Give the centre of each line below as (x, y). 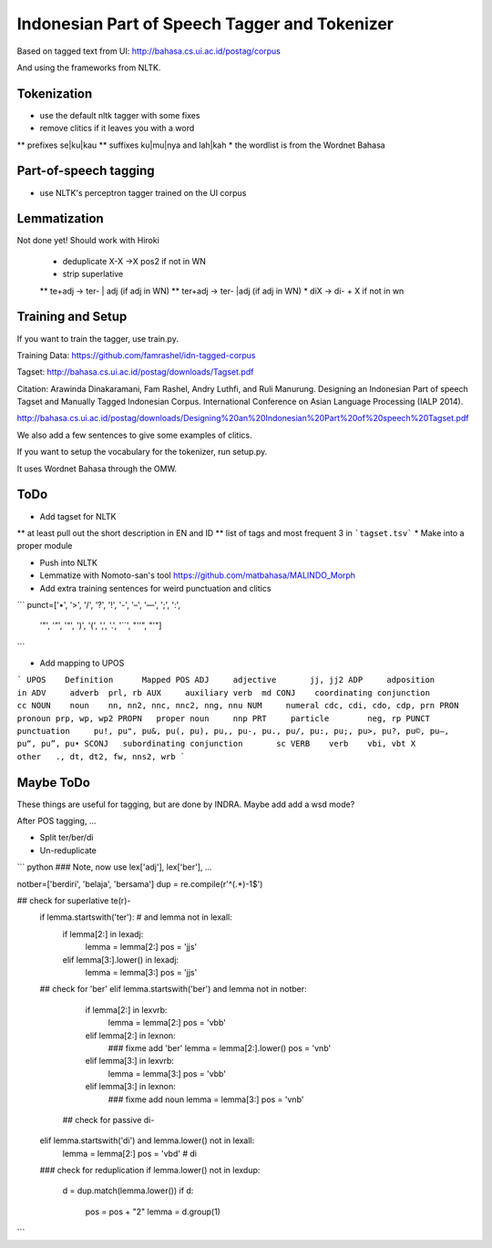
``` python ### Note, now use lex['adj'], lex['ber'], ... (114, 867)
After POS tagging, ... (56, 821)
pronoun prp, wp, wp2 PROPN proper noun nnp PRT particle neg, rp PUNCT (223, 718)
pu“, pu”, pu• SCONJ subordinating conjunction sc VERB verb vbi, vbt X (216, 744)
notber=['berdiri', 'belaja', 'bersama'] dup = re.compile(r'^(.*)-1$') (140, 883)
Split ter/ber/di (67, 838)
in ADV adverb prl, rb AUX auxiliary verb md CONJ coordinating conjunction (223, 692)
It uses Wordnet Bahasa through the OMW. (97, 469)
